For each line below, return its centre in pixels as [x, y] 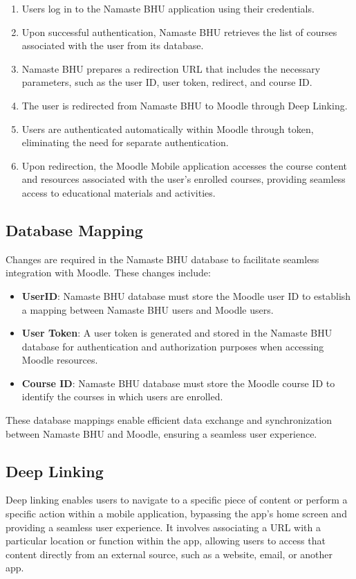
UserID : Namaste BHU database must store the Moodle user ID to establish [186, 295]
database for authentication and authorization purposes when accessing [173, 346]
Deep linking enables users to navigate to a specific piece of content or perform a [177, 500]
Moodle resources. [60, 360]
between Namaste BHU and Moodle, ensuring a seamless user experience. [161, 433]
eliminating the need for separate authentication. [125, 142]
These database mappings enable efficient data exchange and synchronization [169, 420]
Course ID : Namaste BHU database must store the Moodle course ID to [178, 383]
